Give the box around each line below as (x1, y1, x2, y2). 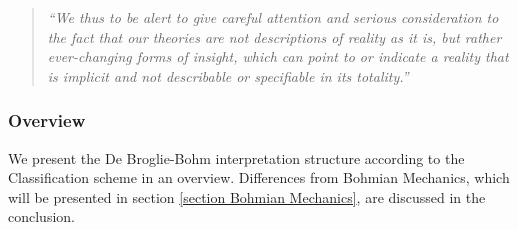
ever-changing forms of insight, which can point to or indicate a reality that (47, 46, 509, 67)
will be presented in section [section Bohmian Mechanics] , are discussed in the (8, 186, 486, 207)
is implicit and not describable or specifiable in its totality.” (47, 65, 409, 86)
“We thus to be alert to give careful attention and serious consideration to (47, 7, 499, 27)
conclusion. (8, 206, 75, 227)
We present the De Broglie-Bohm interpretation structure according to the (8, 147, 465, 168)
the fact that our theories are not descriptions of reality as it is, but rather (47, 26, 502, 47)
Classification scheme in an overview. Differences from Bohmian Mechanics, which (8, 167, 510, 188)
